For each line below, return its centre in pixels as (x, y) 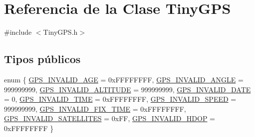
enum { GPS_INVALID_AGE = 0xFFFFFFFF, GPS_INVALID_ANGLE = (124, 79)
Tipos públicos (42, 59)
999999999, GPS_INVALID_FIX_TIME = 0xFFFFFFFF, (95, 108)
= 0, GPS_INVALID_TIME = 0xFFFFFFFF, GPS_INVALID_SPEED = (120, 99)
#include (18, 32)
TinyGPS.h (60, 32)
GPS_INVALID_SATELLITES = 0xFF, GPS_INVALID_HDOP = (110, 118)
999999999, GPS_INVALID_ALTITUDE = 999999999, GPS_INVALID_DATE (127, 89)
